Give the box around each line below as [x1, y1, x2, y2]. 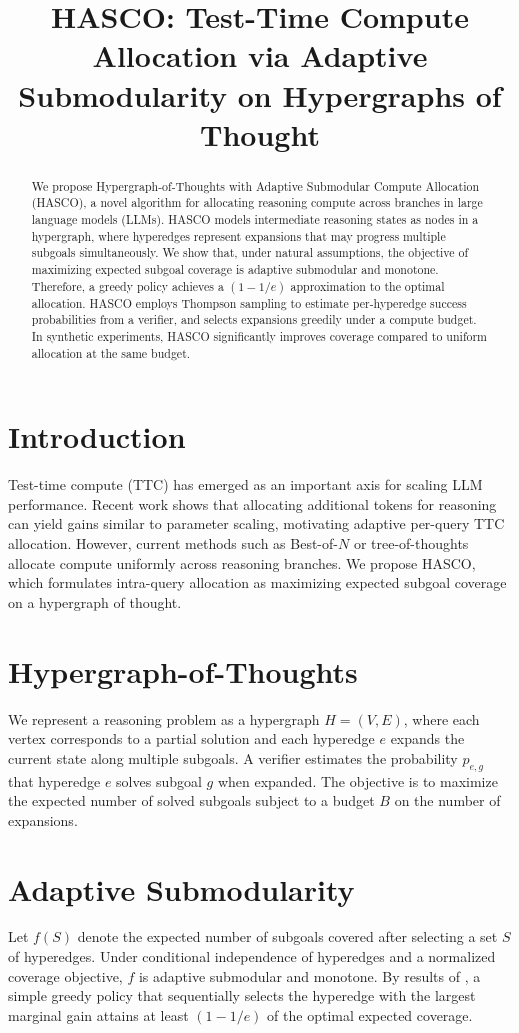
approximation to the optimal [290, 277, 445, 294]
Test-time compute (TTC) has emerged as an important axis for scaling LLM [8, 474, 483, 495]
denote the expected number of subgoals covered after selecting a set [77, 926, 498, 947]
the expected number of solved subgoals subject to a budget [8, 790, 375, 811]
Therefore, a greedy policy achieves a [31, 277, 224, 294]
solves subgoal [116, 770, 202, 791]
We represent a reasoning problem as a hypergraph [8, 708, 320, 729]
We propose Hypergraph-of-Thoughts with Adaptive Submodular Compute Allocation [31, 177, 480, 194]
